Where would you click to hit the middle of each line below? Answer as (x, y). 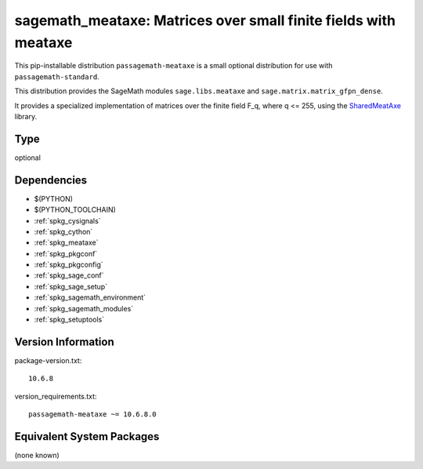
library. (26, 116)
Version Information (64, 342)
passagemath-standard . (57, 76)
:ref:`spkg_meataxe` (66, 242)
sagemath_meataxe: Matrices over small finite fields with (205, 20)
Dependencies (51, 180)
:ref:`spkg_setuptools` (69, 320)
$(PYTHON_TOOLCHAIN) (75, 210)
